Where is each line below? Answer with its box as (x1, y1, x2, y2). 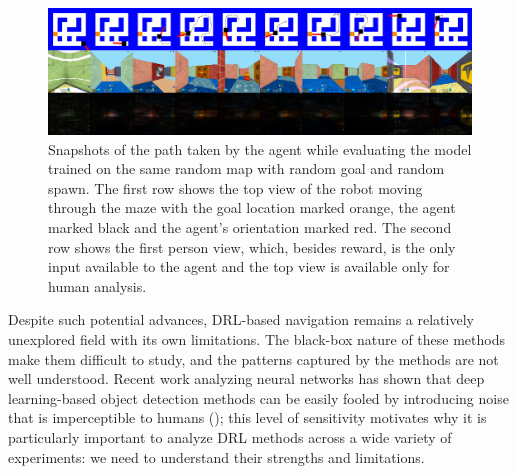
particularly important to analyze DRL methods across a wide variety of (8, 427, 452, 448)
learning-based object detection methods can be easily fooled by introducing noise (8, 387, 509, 408)
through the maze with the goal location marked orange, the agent (48, 197, 456, 218)
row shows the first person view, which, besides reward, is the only (48, 236, 456, 257)
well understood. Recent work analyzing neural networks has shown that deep (8, 368, 485, 389)
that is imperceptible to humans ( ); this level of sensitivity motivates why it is (8, 407, 487, 428)
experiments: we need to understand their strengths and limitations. (8, 446, 425, 467)
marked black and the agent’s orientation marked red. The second (48, 217, 452, 238)
